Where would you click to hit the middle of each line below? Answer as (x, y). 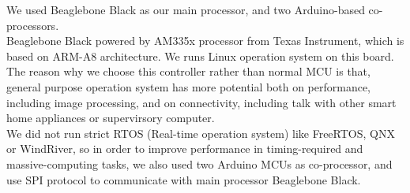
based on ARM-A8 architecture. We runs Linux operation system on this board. (200, 56)
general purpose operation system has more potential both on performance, (189, 86)
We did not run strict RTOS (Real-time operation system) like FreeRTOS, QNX (201, 133)
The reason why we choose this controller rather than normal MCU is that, (188, 71)
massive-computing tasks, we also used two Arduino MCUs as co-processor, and (199, 163)
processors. (33, 25)
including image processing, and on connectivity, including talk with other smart (201, 102)
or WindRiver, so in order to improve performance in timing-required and (185, 148)
